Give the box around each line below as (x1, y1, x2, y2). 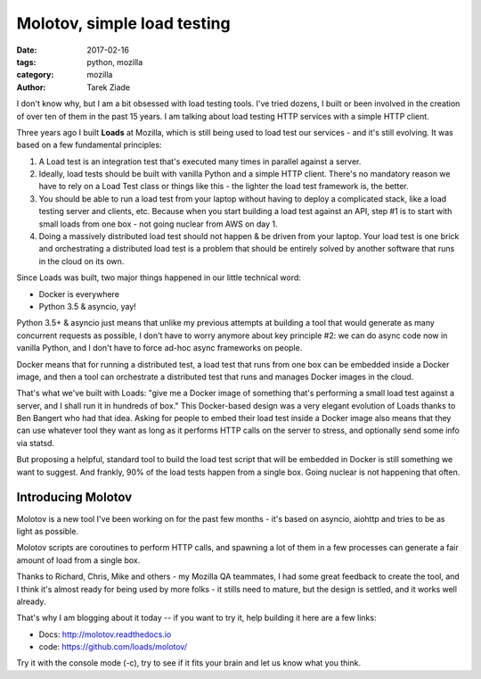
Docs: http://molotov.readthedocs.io (38, 629, 172, 640)
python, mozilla (86, 56, 143, 67)
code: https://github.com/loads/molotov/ (38, 642, 187, 652)
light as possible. (16, 526, 79, 536)
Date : (16, 45, 37, 55)
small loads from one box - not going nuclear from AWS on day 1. (38, 219, 278, 229)
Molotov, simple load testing (16, 13, 231, 33)
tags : (16, 56, 37, 67)
